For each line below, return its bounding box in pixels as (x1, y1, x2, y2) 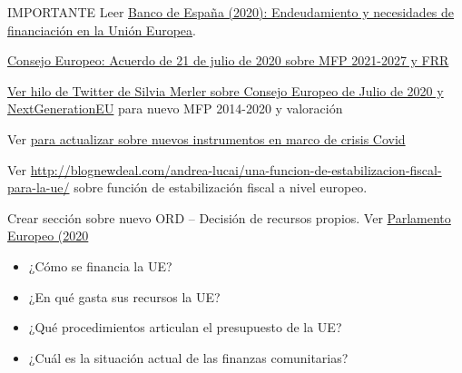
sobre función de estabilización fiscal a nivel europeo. (74, 178, 368, 197)
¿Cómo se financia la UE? (28, 256, 172, 275)
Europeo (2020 (7, 226, 89, 245)
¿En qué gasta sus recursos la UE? (28, 287, 221, 306)
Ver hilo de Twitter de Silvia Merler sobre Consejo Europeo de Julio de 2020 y (7, 81, 444, 100)
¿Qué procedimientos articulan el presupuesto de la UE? (28, 318, 342, 337)
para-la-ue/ (7, 178, 70, 197)
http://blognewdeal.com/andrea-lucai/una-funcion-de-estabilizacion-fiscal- (30, 160, 442, 179)
